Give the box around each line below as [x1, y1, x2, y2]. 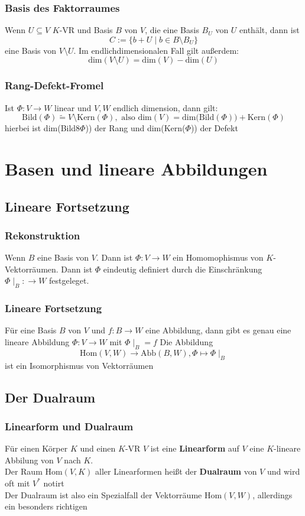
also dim [121, 113, 152, 122]
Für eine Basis [5, 324, 57, 336]
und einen [80, 442, 116, 455]
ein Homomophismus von [173, 251, 264, 264]
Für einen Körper [5, 442, 68, 455]
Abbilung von [5, 453, 54, 466]
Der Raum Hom [5, 465, 63, 478]
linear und [54, 101, 92, 113]
